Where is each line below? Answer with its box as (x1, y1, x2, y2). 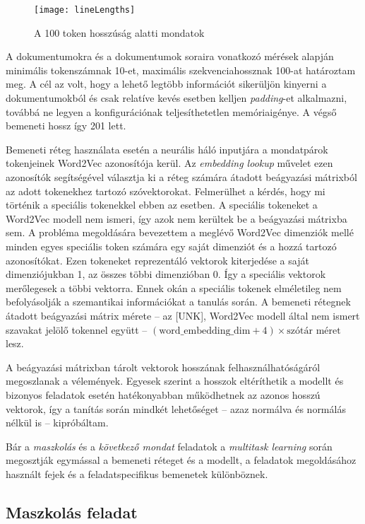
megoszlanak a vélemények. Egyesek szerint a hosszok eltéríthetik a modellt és (6, 373, 344, 388)
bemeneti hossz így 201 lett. (6, 118, 126, 133)
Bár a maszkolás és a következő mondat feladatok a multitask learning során (6, 438, 333, 453)
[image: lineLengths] (34, 5, 136, 15)
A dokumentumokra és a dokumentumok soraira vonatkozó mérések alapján (6, 49, 334, 64)
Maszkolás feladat (6, 501, 138, 523)
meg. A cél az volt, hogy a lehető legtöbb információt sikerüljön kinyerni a (6, 76, 327, 91)
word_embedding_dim (159, 325, 251, 336)
